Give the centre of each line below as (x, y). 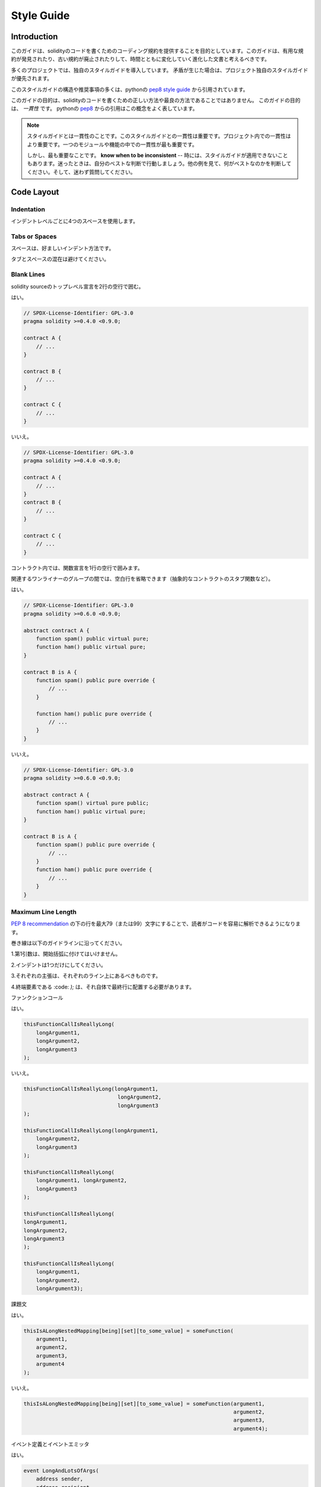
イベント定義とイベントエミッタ (50, 1444)
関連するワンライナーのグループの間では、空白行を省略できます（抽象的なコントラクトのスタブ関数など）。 (142, 579)
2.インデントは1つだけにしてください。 (59, 965)
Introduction (34, 37)
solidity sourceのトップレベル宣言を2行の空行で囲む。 (77, 286)
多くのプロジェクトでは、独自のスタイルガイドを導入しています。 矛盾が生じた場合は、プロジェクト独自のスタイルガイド (160, 70)
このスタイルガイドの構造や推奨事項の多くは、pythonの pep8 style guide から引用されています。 (130, 89)
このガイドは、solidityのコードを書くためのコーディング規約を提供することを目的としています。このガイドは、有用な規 (157, 51)
